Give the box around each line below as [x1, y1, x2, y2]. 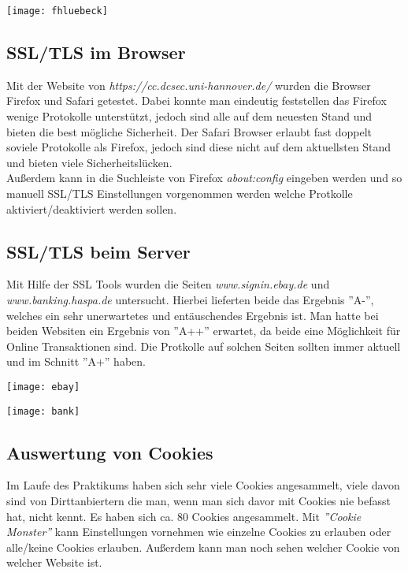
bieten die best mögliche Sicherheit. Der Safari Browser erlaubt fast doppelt [6, 123, 373, 140]
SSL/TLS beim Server [6, 239, 191, 263]
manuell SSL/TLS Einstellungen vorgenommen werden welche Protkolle [6, 185, 353, 202]
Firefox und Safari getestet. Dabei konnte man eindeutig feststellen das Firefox [6, 92, 387, 109]
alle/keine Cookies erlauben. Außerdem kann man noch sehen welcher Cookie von [6, 538, 400, 555]
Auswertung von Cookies [6, 440, 213, 464]
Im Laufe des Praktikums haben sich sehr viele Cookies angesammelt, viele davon [6, 477, 400, 493]
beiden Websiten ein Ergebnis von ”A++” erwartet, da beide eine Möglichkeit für [6, 322, 401, 339]
